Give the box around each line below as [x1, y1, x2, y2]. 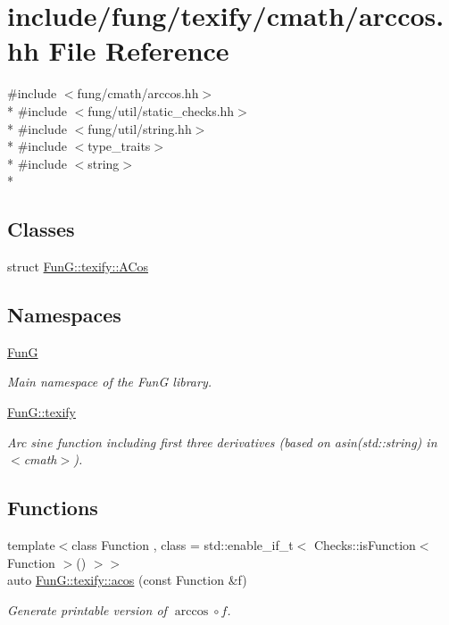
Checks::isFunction [313, 536, 416, 554]
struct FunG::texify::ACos [7, 257, 149, 276]
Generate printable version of [7, 600, 167, 619]
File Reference [48, 32, 229, 69]
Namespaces [7, 301, 121, 329]
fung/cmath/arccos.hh [77, 84, 199, 103]
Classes [7, 215, 75, 243]
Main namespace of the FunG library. [7, 372, 212, 391]
